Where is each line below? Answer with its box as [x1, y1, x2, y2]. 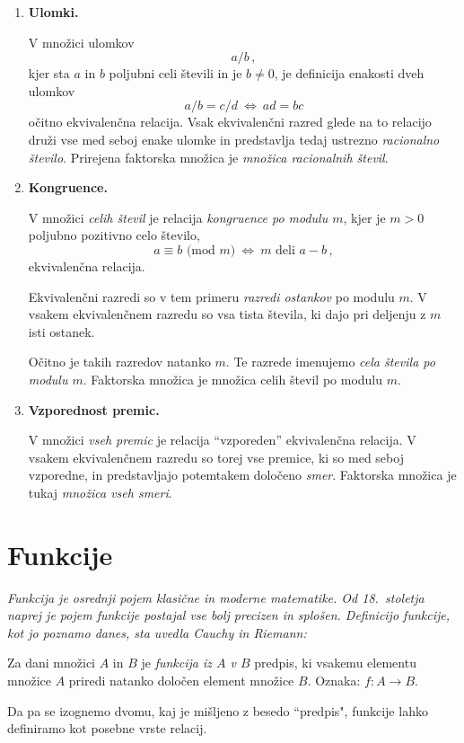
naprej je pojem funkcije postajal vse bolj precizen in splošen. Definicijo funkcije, [7, 606, 450, 624]
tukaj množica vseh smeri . [28, 482, 172, 501]
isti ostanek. [28, 322, 95, 341]
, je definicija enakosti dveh [274, 64, 425, 83]
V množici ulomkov [28, 32, 135, 51]
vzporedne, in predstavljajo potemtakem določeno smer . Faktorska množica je [28, 465, 457, 484]
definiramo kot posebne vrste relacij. [7, 719, 207, 738]
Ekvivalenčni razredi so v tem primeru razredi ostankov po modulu [28, 287, 395, 305]
